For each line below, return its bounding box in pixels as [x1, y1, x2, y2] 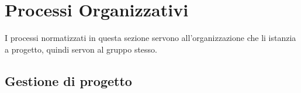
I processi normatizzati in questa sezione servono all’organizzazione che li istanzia [5, 32, 296, 44]
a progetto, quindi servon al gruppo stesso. [5, 43, 158, 55]
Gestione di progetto [5, 71, 132, 89]
